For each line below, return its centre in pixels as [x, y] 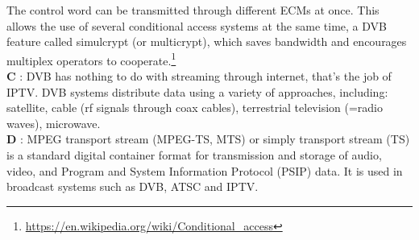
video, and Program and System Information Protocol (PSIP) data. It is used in [205, 170]
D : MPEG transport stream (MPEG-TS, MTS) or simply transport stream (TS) [208, 139]
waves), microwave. [54, 123]
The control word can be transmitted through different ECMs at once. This [193, 10]
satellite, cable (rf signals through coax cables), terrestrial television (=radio [195, 108]
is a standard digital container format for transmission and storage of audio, [194, 155]
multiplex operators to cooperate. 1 [91, 59]
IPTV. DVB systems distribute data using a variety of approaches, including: [197, 91]
